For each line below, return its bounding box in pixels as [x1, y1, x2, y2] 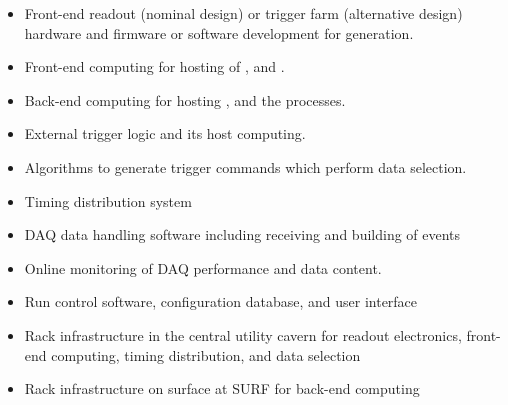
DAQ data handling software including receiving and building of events [24, 224, 461, 245]
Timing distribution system [24, 190, 192, 211]
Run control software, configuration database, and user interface [24, 291, 418, 312]
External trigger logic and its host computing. [24, 123, 306, 144]
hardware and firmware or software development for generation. [24, 22, 414, 43]
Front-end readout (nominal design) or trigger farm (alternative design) [24, 3, 463, 23]
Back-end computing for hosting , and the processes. [24, 89, 346, 110]
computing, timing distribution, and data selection [51, 344, 361, 365]
